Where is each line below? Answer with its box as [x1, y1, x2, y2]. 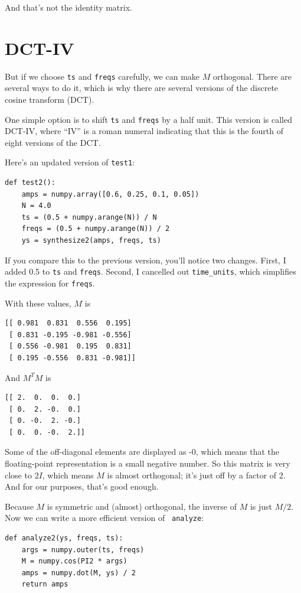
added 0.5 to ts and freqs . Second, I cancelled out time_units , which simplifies [5, 265, 296, 278]
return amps [21, 580, 68, 589]
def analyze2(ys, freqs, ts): [5, 534, 123, 543]
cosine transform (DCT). [5, 93, 94, 105]
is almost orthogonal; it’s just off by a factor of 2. [107, 468, 286, 481]
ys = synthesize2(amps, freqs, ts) [21, 236, 161, 245]
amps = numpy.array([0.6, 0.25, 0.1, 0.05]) [21, 190, 199, 198]
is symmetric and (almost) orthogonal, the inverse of [47, 500, 237, 512]
